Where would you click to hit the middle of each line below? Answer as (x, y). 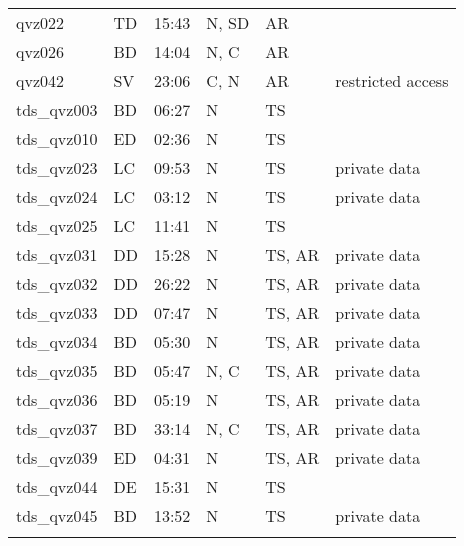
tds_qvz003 (57, 109)
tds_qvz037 (57, 428)
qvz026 (40, 51)
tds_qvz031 (57, 254)
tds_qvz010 (57, 138)
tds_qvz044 (57, 486)
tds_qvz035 (57, 370)
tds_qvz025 (57, 225)
